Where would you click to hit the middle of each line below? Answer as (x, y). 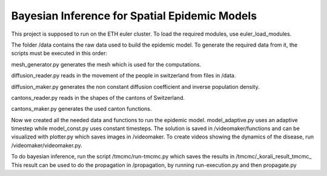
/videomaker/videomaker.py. (47, 145)
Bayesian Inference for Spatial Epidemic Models (134, 16)
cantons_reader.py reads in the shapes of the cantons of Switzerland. (98, 97)
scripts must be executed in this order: (59, 53)
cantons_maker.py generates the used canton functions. (81, 109)
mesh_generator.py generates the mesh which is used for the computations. (106, 64)
